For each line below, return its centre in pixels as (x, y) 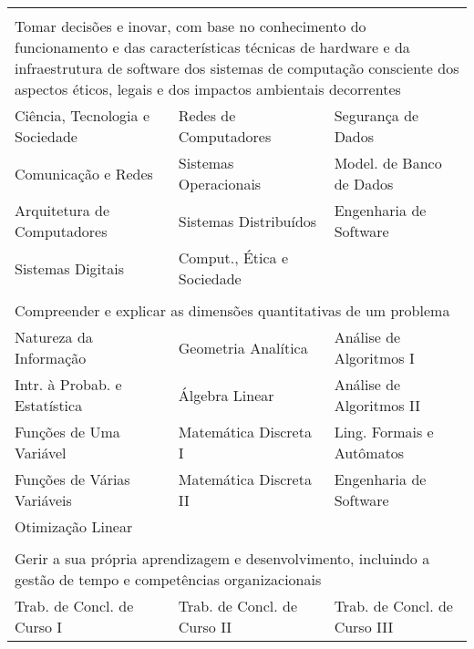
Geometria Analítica (243, 347)
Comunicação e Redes (84, 173)
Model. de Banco (388, 163)
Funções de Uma (67, 432)
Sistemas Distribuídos (247, 221)
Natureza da (54, 337)
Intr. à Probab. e (68, 384)
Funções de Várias (72, 479)
